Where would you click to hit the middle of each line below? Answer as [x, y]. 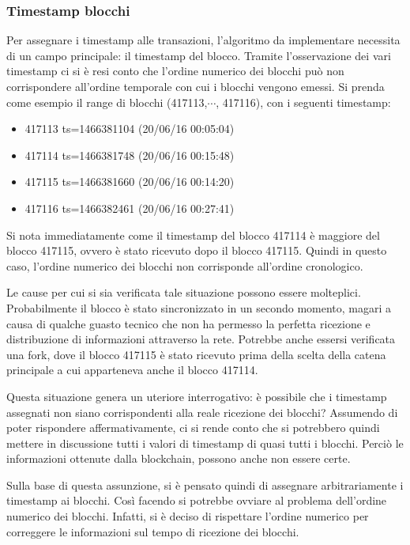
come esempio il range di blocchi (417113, [107, 102]
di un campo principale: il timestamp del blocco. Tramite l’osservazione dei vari [199, 55]
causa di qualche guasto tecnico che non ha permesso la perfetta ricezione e [188, 323]
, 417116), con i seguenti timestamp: [303, 102]
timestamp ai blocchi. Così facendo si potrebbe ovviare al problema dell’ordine [197, 500]
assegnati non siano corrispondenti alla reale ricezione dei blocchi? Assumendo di [202, 412]
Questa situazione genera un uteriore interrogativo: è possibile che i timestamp [197, 396]
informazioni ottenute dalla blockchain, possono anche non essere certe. [179, 458]
